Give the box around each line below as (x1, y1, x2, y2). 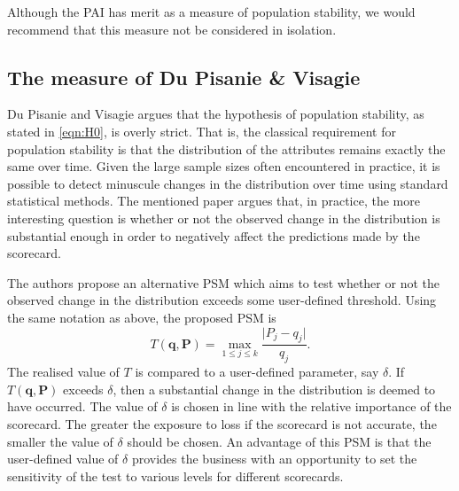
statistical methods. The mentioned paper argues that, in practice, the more (7, 191, 420, 210)
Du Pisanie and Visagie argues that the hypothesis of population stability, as (7, 105, 424, 123)
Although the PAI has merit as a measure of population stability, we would (7, 3, 416, 20)
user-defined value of (7, 449, 119, 468)
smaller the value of (7, 432, 113, 450)
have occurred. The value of (7, 397, 158, 416)
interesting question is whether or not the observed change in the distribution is (7, 208, 440, 227)
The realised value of (7, 362, 120, 381)
